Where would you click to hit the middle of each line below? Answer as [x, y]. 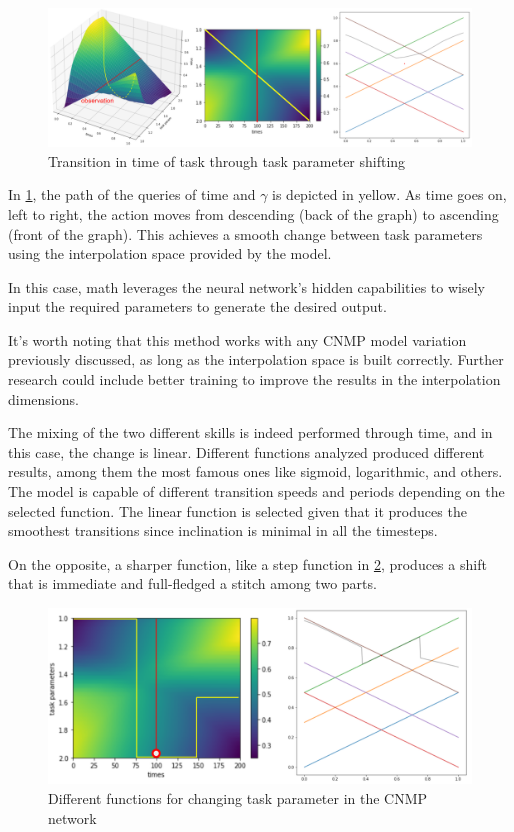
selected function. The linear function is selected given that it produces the [237, 510]
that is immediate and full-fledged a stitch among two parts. [192, 583]
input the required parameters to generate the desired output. [197, 306]
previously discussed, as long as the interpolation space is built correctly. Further [256, 359]
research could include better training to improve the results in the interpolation [254, 379]
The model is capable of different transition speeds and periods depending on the [256, 491]
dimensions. [43, 398]
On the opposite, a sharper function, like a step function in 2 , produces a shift [247, 563]
